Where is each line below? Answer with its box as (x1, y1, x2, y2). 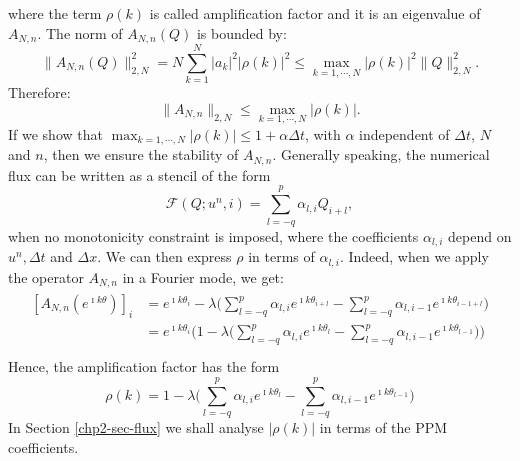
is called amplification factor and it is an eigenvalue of (149, 3, 481, 23)
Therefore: (8, 82, 71, 103)
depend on (448, 225, 512, 246)
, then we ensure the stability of (43, 144, 239, 165)
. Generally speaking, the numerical (272, 144, 490, 165)
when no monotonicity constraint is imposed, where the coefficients (8, 225, 419, 246)
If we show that (8, 123, 103, 144)
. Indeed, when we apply (339, 246, 489, 267)
